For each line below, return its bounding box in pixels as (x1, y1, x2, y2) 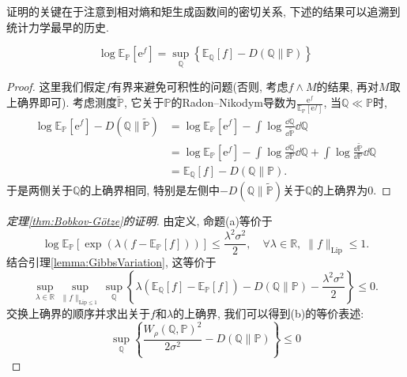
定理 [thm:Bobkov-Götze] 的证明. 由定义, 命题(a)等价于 (6, 213, 273, 229)
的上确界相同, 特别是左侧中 (80, 182, 220, 198)
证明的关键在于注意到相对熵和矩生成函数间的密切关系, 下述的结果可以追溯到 (6, 3, 401, 19)
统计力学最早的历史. (6, 18, 109, 35)
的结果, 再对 (316, 78, 379, 95)
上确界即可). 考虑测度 (6, 94, 117, 111)
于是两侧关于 (6, 182, 73, 198)
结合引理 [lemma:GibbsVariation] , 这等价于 (6, 254, 217, 270)
